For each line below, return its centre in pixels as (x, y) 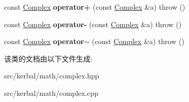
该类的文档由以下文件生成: (48, 58)
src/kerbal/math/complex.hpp (52, 76)
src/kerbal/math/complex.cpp (51, 93)
